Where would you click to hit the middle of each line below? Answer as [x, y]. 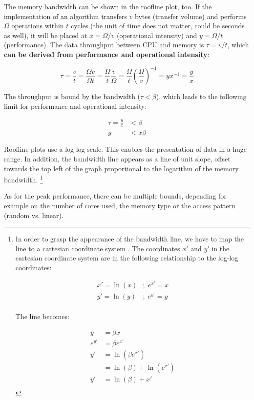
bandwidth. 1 [23, 179]
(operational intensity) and [157, 35]
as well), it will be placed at [46, 35]
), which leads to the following [201, 96]
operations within [38, 26]
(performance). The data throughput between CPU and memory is [104, 45]
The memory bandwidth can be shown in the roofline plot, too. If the [108, 6]
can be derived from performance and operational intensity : [107, 54]
